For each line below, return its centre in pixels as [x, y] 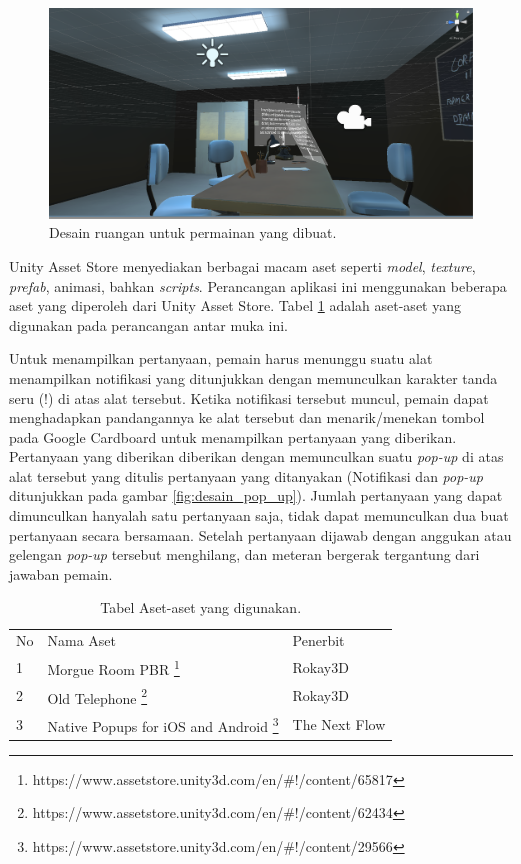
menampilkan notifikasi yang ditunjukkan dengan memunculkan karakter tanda [253, 377]
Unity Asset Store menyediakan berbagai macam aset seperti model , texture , [242, 265]
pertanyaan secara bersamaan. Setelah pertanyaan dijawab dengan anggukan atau [260, 534]
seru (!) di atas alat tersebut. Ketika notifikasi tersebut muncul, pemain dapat [249, 397]
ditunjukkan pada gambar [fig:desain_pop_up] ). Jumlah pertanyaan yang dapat [256, 495]
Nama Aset [82, 640]
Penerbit [318, 640]
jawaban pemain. [61, 573]
